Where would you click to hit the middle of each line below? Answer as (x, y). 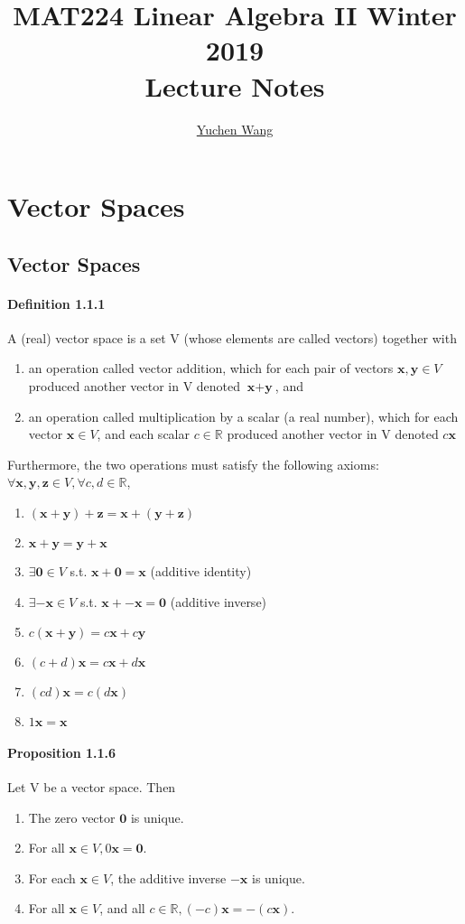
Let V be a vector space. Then (92, 787)
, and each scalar (143, 434)
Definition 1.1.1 (56, 303)
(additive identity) (201, 571)
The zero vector (72, 817)
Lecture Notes (235, 85)
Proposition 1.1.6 (62, 752)
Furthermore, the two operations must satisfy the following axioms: (193, 464)
